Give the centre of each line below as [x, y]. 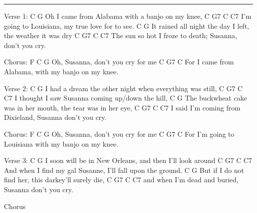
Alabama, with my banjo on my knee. [61, 71]
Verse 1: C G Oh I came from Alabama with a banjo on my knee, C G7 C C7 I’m [128, 16]
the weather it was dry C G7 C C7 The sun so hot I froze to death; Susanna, [121, 35]
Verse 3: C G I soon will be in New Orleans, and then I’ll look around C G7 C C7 [128, 160]
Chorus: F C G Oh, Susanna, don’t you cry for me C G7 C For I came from [119, 62]
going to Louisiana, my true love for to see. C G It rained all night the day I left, [127, 26]
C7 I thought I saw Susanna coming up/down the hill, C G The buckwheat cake [126, 98]
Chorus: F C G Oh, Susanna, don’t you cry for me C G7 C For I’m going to [119, 133]
